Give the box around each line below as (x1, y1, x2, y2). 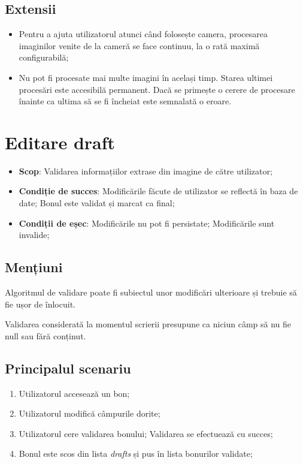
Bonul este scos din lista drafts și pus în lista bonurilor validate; (19, 447, 253, 460)
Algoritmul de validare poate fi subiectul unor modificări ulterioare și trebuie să (5, 286, 297, 299)
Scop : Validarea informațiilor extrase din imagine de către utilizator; (19, 164, 272, 177)
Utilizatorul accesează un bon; (19, 387, 130, 399)
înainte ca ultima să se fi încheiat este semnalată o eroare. (19, 95, 232, 107)
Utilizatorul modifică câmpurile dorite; (19, 407, 160, 420)
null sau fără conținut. (5, 329, 86, 342)
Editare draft (5, 129, 116, 154)
